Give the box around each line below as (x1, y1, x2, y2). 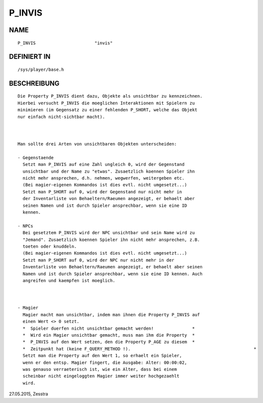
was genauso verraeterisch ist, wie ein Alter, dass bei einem (22, 366, 177, 372)
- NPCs (18, 223, 34, 229)
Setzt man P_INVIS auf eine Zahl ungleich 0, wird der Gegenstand (22, 161, 185, 167)
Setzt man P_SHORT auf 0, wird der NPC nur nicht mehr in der (22, 257, 175, 263)
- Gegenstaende (18, 155, 54, 161)
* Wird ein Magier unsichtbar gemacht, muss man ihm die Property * (22, 332, 195, 338)
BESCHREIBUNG (9, 79, 60, 87)
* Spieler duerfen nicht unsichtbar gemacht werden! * (22, 325, 195, 331)
